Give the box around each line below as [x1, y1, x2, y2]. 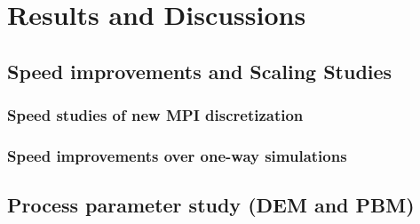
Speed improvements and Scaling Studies [7, 57, 392, 84]
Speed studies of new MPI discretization [7, 104, 304, 126]
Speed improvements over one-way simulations [7, 144, 347, 166]
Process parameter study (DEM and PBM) [7, 191, 415, 219]
